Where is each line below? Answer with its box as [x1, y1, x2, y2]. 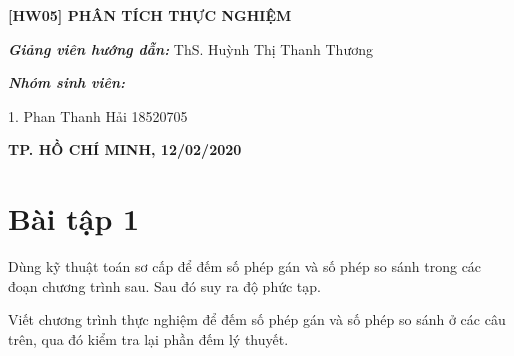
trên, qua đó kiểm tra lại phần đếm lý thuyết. [8, 328, 289, 349]
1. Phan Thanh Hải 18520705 [8, 105, 188, 126]
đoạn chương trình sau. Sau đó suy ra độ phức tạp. [8, 275, 321, 296]
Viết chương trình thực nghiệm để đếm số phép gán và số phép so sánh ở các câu [8, 309, 506, 330]
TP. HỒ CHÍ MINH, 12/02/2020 [8, 139, 242, 160]
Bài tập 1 [8, 198, 140, 239]
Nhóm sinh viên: [8, 72, 126, 93]
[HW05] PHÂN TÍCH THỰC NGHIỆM [8, 5, 292, 25]
